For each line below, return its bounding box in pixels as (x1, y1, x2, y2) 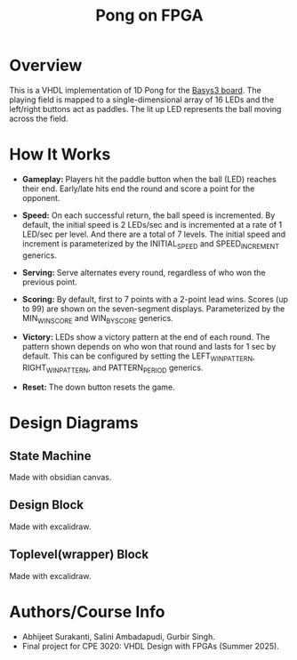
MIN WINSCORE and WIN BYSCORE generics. (21, 312, 173, 326)
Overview (9, 55, 83, 76)
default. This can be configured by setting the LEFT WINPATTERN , (21, 350, 255, 364)
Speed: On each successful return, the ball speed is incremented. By (21, 210, 276, 221)
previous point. (21, 277, 77, 287)
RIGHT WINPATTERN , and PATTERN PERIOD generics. (21, 362, 204, 375)
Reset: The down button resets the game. (21, 382, 175, 392)
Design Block (9, 497, 84, 512)
